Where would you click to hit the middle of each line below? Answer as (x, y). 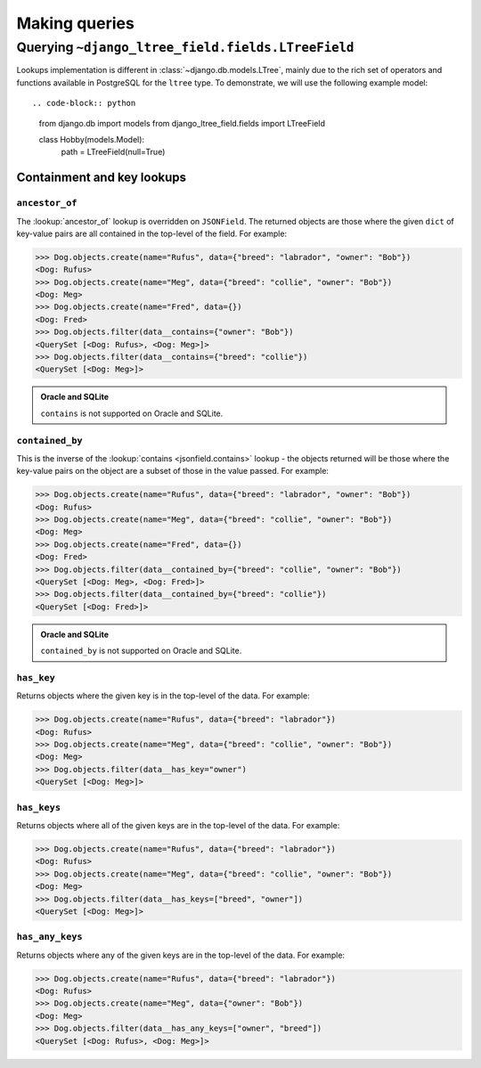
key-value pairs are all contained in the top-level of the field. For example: (152, 233)
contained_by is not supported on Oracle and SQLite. (141, 651)
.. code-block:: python (84, 103)
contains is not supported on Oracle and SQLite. (132, 413)
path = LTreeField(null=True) (113, 152)
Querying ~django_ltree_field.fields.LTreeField (185, 47)
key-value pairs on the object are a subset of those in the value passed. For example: (173, 471)
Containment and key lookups (102, 178)
